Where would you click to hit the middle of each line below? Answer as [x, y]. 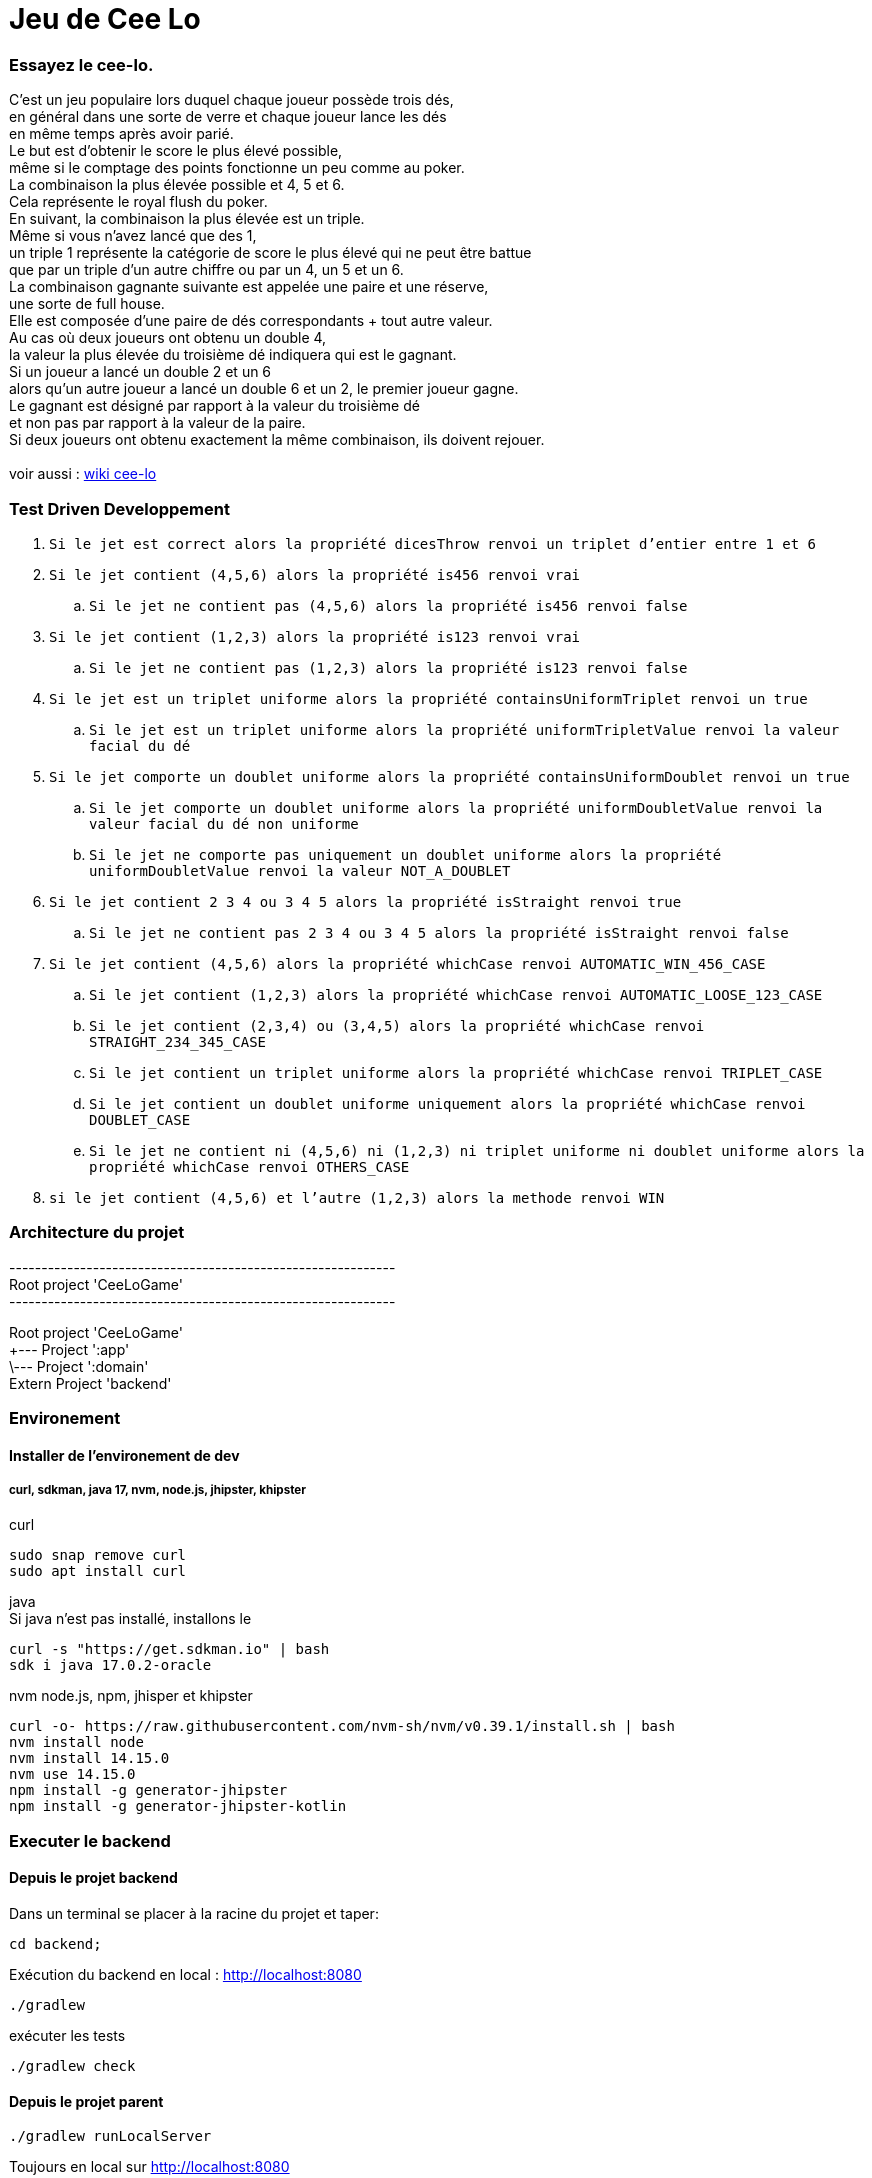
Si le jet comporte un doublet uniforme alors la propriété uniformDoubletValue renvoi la [456, 807]
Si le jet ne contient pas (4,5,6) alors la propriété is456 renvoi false [388, 605]
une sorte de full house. [87, 304]
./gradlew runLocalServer [110, 2136]
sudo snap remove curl [98, 1555]
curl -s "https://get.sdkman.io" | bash [169, 1649]
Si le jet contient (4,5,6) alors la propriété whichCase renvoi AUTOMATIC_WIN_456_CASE [407, 963]
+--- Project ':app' [69, 1349]
